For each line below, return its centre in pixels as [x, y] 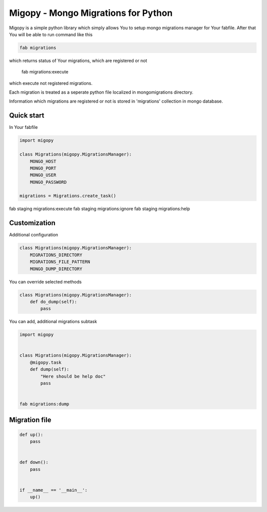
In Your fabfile [23, 127]
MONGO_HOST [43, 161]
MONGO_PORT [43, 168]
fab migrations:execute [45, 72]
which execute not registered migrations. [51, 83]
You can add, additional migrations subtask [53, 322]
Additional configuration [34, 235]
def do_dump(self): [54, 302]
